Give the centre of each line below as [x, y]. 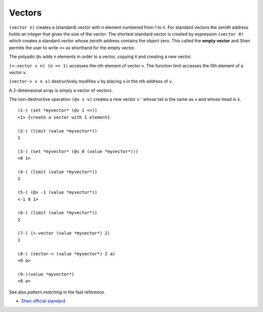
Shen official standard [43, 301]
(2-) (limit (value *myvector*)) [57, 131]
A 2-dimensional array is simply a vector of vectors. [61, 90]
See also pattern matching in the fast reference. [57, 292]
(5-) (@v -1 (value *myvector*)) [57, 192]
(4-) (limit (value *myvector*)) [57, 172]
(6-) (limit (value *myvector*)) [57, 213]
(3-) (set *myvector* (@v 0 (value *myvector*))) [78, 151]
